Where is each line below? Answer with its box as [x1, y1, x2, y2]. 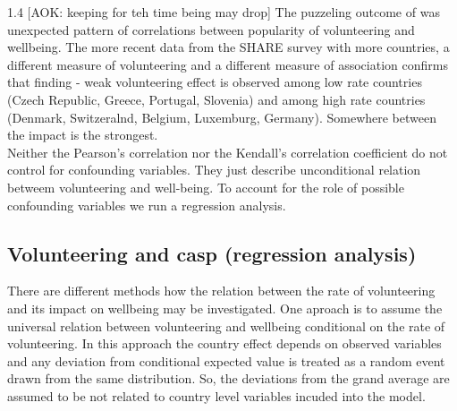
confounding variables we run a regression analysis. [7, 195, 286, 214]
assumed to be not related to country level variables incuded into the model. [7, 386, 426, 405]
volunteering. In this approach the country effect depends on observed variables [7, 334, 442, 353]
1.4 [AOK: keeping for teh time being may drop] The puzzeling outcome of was [7, 3, 440, 21]
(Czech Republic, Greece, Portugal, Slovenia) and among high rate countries [7, 90, 426, 108]
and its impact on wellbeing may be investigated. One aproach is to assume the [7, 298, 443, 317]
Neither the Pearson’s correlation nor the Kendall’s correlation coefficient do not [7, 142, 448, 161]
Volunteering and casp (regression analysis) [7, 239, 417, 267]
